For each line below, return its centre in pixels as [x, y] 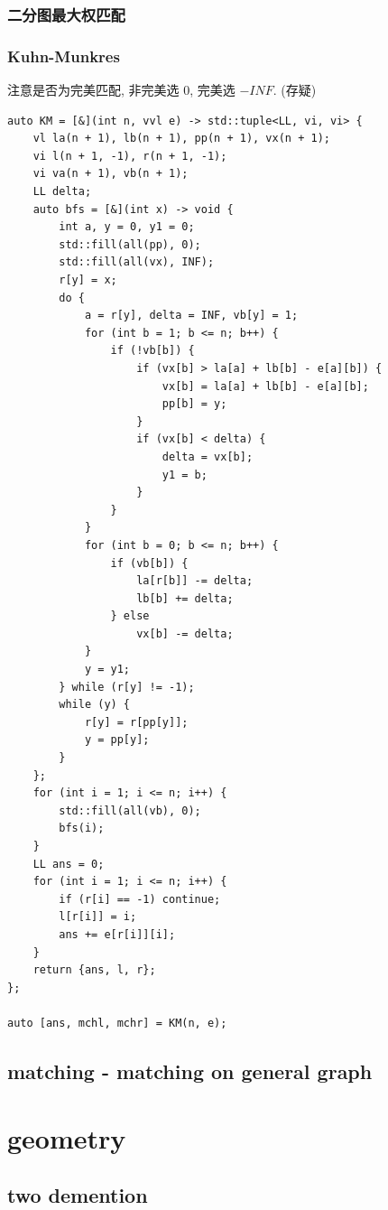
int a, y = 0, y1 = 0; [127, 227]
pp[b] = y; [194, 404]
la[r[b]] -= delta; [195, 581]
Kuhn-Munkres [64, 56]
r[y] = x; [88, 280]
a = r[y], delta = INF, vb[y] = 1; [191, 316]
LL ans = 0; [69, 864]
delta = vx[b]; [208, 456]
